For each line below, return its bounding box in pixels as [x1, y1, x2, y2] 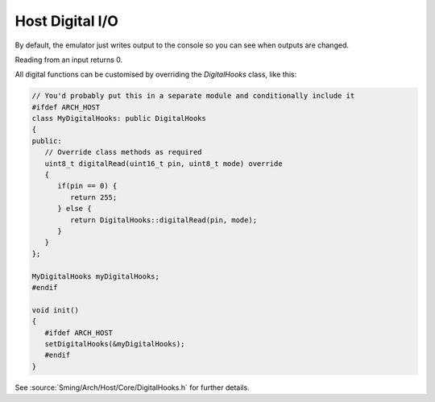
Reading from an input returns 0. [14, 55, 123, 64]
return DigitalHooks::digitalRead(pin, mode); [69, 215, 258, 225]
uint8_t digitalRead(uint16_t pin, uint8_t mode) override [44, 159, 283, 168]
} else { [57, 204, 92, 213]
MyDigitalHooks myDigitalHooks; [31, 271, 160, 281]
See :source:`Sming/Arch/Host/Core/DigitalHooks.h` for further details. [14, 383, 250, 392]
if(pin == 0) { [57, 181, 118, 191]
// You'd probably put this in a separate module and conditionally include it [31, 91, 355, 101]
